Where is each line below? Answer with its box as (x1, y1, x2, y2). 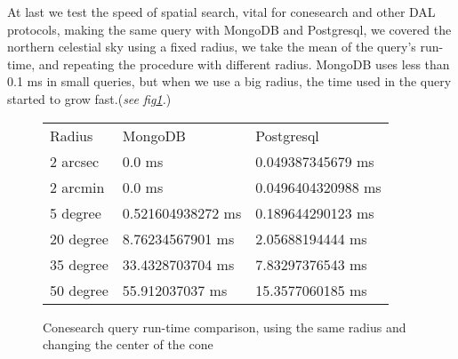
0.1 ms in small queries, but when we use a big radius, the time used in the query (7, 72, 452, 91)
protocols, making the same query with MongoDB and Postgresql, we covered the (7, 20, 452, 38)
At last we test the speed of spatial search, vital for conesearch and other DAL (7, 3, 436, 20)
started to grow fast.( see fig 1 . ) (7, 89, 172, 108)
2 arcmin (50, 176, 105, 197)
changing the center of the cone (43, 335, 213, 354)
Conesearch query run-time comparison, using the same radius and (43, 317, 406, 336)
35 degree (50, 253, 108, 275)
